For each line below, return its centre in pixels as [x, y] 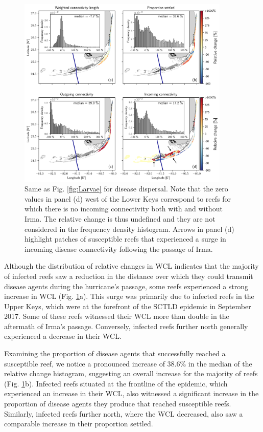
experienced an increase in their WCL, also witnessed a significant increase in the [131, 393]
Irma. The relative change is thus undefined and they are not [120, 218]
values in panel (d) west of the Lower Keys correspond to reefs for [128, 198]
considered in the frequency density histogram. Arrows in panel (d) [129, 229]
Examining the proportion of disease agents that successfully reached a [115, 353]
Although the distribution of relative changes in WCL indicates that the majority [131, 266]
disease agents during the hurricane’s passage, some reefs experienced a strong [126, 286]
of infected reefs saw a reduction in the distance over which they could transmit [129, 276]
